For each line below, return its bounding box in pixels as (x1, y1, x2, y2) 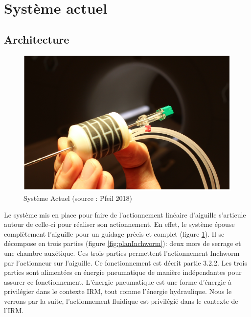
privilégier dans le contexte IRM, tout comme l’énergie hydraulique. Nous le (4, 286, 232, 296)
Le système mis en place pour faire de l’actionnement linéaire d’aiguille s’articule (4, 209, 246, 219)
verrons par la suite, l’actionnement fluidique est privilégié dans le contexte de (4, 295, 238, 306)
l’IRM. (4, 305, 23, 316)
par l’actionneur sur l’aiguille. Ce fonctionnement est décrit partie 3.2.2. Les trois (4, 257, 247, 268)
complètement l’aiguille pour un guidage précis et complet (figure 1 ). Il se (4, 228, 225, 239)
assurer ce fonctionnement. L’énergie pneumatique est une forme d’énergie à (4, 276, 231, 287)
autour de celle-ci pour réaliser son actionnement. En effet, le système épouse (4, 219, 235, 229)
